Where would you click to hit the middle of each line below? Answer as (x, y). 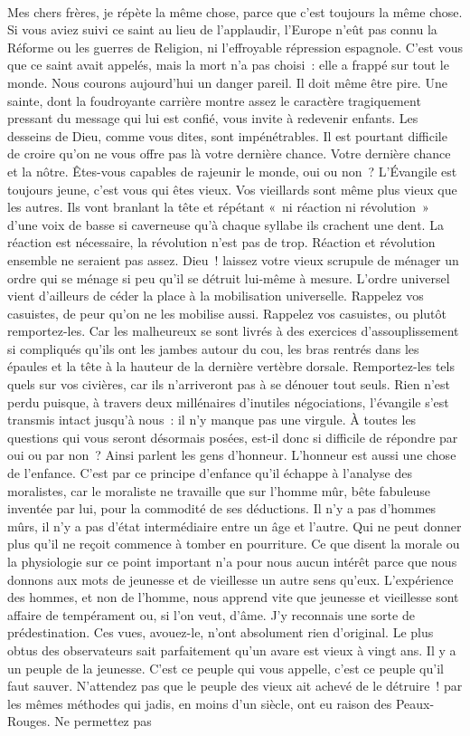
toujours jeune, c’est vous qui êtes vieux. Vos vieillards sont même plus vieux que (232, 189)
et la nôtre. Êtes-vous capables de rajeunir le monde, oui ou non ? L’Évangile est (232, 171)
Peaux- (415, 703)
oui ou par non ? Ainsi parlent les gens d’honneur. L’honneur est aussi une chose (232, 455)
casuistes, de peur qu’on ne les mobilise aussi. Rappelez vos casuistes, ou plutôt (227, 313)
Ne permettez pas (103, 721)
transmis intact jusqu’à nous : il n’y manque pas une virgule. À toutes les (212, 420)
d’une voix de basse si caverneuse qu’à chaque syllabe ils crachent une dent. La (226, 224)
